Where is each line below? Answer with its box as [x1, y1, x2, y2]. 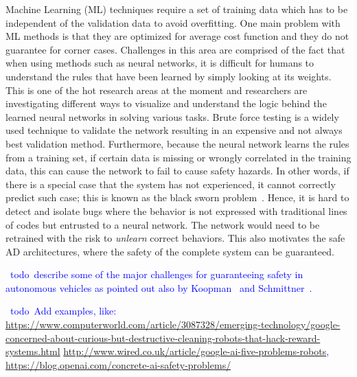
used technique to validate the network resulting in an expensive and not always [5, 123, 343, 137]
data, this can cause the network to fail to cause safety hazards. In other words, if [5, 163, 349, 178]
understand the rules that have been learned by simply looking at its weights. [5, 69, 332, 83]
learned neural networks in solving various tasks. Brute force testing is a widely [5, 109, 339, 124]
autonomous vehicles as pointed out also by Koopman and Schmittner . [5, 280, 312, 295]
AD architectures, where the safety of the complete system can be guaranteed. [5, 244, 334, 258]
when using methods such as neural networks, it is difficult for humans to [5, 56, 314, 70]
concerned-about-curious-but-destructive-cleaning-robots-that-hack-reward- [5, 330, 321, 345]
